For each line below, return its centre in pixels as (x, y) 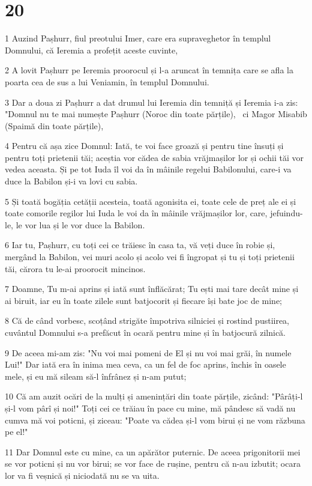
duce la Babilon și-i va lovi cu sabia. (71, 181)
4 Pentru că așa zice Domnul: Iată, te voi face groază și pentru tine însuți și (144, 146)
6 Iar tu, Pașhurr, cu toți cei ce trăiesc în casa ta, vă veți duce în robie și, (140, 245)
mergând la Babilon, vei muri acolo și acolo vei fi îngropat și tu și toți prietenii (150, 257)
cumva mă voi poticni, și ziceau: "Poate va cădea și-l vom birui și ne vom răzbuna (155, 420)
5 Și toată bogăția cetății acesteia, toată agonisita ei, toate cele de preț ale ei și (151, 201)
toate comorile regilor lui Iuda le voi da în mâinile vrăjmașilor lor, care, (136, 213)
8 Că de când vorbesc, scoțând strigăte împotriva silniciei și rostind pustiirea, (147, 320)
